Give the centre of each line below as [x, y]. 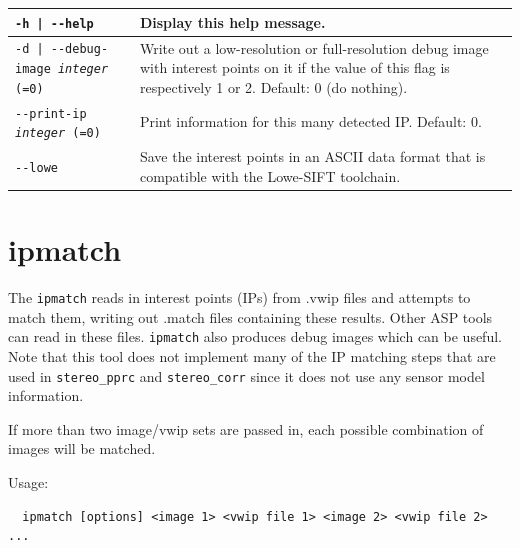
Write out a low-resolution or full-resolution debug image [314, 47]
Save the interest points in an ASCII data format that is [312, 156]
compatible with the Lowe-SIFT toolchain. [270, 175]
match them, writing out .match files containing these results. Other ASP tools [250, 316]
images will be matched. [82, 448]
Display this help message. [232, 21]
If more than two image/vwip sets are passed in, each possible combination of [246, 428]
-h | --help [54, 23]
